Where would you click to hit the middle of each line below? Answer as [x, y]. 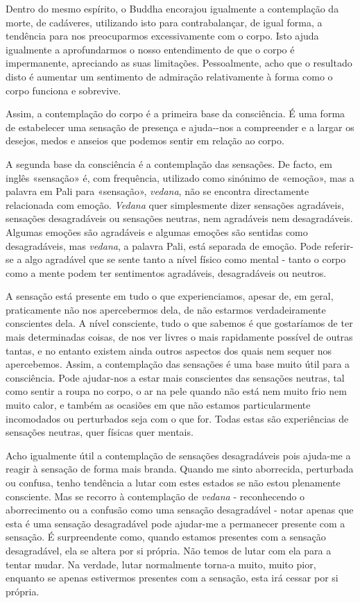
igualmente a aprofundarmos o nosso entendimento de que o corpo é [150, 49]
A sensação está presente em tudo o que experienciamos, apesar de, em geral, [170, 296]
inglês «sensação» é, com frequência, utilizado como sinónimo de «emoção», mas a [180, 177]
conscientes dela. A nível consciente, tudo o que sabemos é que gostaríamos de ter [179, 323]
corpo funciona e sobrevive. [63, 90]
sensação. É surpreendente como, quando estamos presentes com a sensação [166, 537]
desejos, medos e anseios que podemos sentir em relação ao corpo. [145, 141]
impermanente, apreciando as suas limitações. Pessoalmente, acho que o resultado [179, 63]
